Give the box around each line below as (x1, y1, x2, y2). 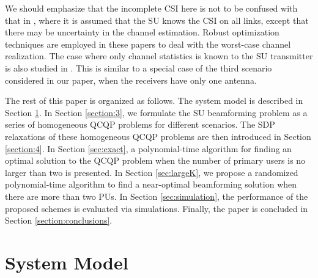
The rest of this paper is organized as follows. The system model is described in (5, 94, 303, 107)
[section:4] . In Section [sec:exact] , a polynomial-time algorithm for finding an (5, 142, 292, 155)
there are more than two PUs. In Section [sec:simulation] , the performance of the (5, 189, 308, 202)
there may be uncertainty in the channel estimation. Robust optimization (5, 26, 279, 38)
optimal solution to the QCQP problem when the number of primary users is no (5, 154, 306, 167)
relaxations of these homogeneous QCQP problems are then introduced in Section (5, 130, 311, 142)
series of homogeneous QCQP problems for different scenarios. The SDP (5, 118, 275, 131)
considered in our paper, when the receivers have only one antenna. (5, 73, 257, 86)
